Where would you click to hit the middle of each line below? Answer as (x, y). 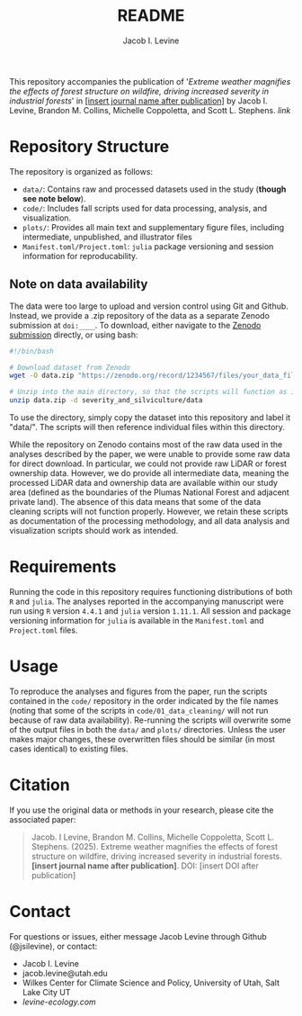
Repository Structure (89, 147)
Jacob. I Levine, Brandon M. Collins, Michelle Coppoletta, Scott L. (153, 837)
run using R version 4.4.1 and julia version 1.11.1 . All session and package (150, 611)
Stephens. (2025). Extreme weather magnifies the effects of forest (155, 846)
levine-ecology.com (59, 1002)
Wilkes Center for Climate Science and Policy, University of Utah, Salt (151, 983)
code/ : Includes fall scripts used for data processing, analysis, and (145, 208)
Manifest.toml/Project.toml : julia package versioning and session (148, 246)
